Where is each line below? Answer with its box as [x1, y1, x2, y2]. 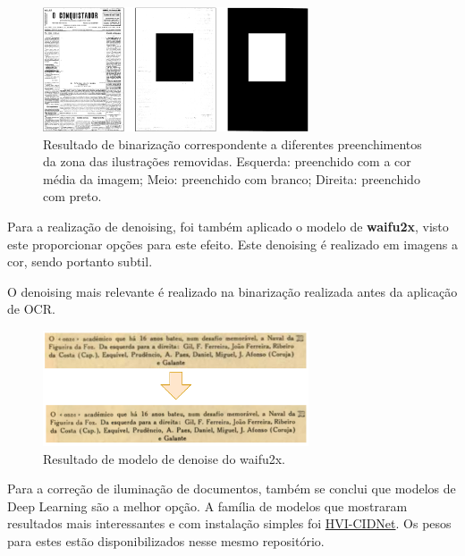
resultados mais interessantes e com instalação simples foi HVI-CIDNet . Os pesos [7, 514, 452, 533]
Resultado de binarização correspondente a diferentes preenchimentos [43, 134, 422, 153]
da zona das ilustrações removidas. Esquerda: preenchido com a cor [43, 152, 411, 171]
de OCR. [7, 299, 55, 318]
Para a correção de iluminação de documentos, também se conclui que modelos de [7, 479, 456, 498]
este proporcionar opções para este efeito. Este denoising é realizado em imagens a [7, 234, 459, 253]
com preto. [43, 187, 102, 206]
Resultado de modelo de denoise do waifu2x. [43, 449, 286, 468]
